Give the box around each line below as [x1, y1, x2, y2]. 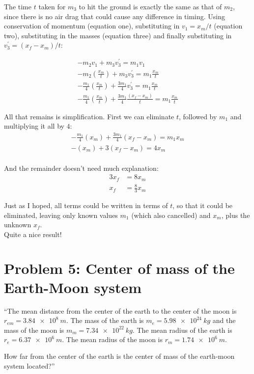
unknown [4, 219, 31, 230]
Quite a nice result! [4, 229, 62, 239]
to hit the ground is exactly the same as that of [79, 1, 222, 11]
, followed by [179, 111, 217, 121]
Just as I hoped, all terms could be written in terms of [4, 200, 168, 211]
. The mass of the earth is [66, 315, 144, 325]
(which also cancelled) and [131, 210, 211, 220]
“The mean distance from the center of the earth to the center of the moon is [4, 305, 237, 316]
